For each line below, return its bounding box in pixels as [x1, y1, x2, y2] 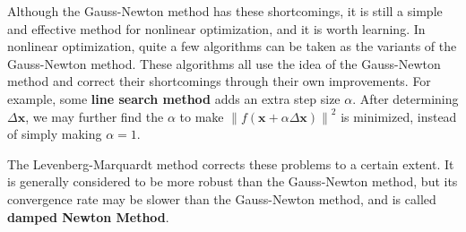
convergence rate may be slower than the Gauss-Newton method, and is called [7, 189, 436, 208]
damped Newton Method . [7, 207, 169, 226]
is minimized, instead [341, 107, 457, 125]
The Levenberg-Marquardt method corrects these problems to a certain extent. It [7, 154, 454, 173]
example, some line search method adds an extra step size [7, 89, 341, 107]
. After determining [352, 89, 459, 107]
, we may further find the [25, 107, 164, 125]
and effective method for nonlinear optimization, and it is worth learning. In [7, 19, 426, 38]
